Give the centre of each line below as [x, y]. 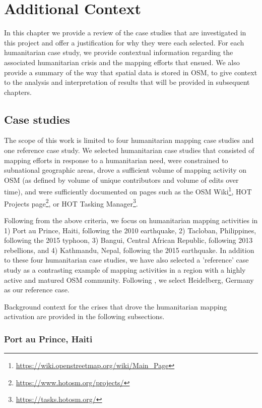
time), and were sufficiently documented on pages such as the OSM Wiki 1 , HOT [128, 191]
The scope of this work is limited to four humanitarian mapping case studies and [129, 140]
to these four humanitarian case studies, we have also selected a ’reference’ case [126, 260]
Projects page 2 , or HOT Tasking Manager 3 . [71, 202]
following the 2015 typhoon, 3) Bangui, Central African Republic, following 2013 [128, 240]
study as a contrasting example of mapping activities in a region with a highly [125, 269]
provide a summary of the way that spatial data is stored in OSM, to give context [131, 72]
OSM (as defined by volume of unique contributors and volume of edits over [121, 180]
